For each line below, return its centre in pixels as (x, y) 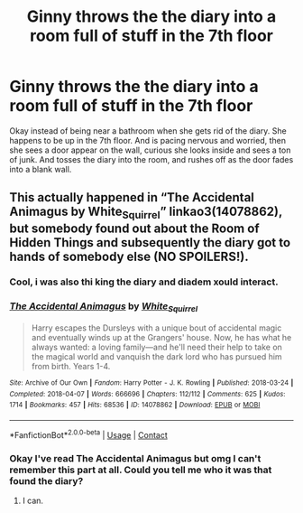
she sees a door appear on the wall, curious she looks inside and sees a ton (150, 150)
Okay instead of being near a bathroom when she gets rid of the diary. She (148, 131)
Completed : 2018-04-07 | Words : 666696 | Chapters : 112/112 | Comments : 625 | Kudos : (147, 394)
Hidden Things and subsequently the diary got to (150, 243)
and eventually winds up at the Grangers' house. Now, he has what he (161, 337)
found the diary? (46, 480)
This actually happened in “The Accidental (132, 197)
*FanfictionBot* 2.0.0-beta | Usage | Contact (89, 434)
